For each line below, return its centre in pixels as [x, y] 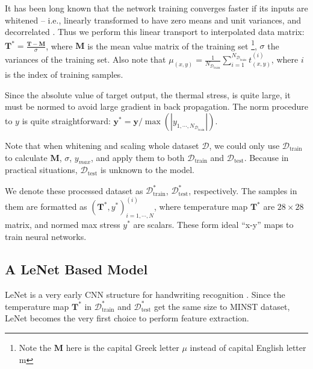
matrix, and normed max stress [63, 225]
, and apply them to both [138, 157]
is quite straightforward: [66, 120]
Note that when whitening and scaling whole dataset [102, 145]
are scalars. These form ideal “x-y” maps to [213, 225]
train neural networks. [46, 236]
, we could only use [244, 145]
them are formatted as [46, 207]
